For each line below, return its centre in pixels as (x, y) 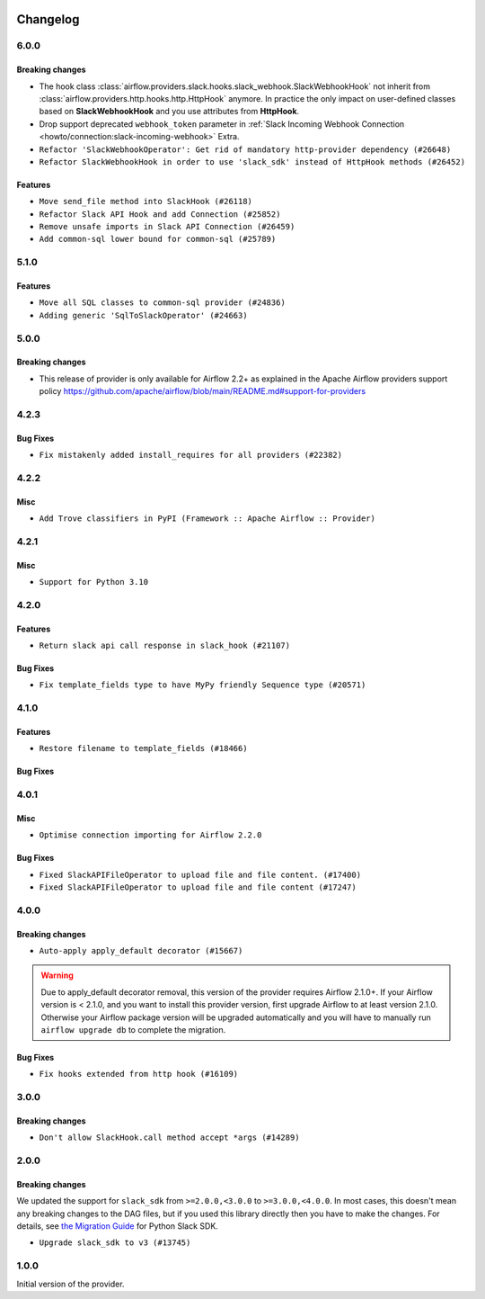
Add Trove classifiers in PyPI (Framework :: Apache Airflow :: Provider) (207, 519)
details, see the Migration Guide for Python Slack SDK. (118, 1226)
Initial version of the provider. (71, 1284)
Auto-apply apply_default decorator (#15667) (141, 951)
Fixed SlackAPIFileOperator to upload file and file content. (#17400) (200, 874)
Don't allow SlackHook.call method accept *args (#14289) (169, 1138)
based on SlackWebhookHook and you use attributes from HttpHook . (169, 112)
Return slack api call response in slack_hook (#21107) (165, 645)
